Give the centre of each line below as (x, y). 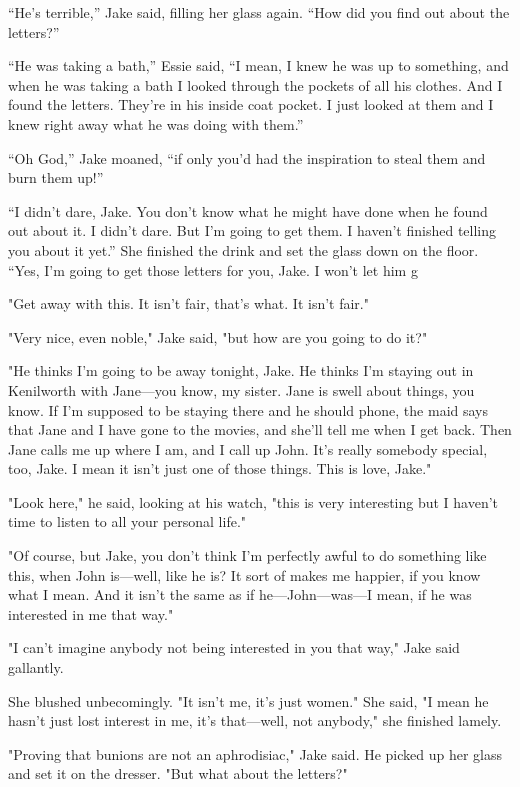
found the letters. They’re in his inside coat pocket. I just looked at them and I (251, 104)
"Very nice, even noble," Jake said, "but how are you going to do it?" (218, 336)
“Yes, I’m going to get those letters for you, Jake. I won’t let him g (213, 269)
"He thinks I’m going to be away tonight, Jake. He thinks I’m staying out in (241, 370)
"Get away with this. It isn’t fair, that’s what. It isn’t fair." (188, 303)
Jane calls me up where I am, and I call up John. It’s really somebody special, (248, 448)
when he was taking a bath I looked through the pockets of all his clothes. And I (255, 84)
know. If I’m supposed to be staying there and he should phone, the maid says (248, 409)
